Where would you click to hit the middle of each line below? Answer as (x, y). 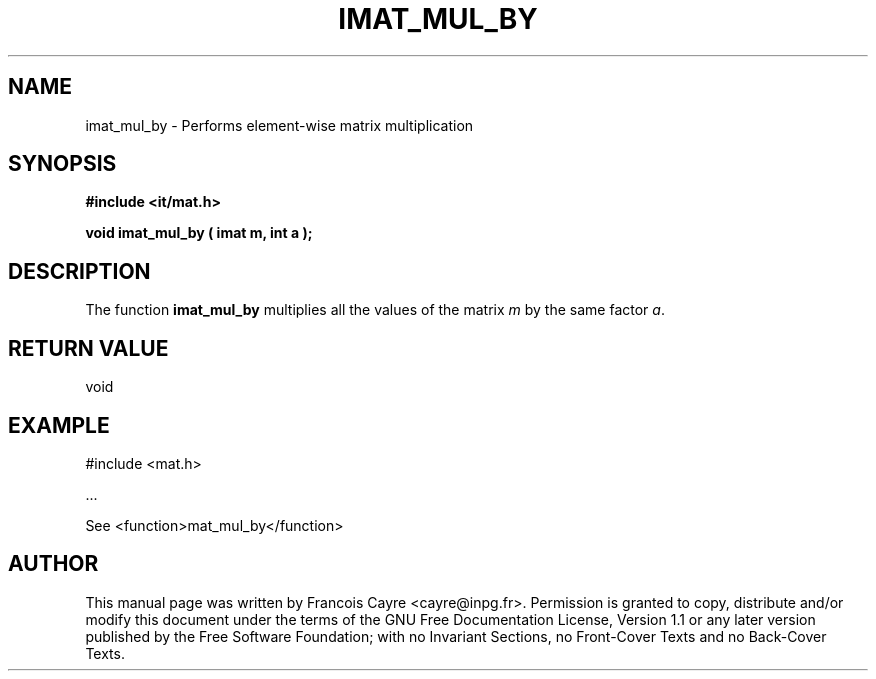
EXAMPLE (59, 425)
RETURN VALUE (88, 348)
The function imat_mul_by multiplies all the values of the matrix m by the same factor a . (375, 310)
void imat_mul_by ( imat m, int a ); (199, 233)
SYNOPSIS (62, 164)
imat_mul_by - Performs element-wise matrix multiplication (279, 125)
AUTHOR (53, 564)
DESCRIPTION (79, 271)
